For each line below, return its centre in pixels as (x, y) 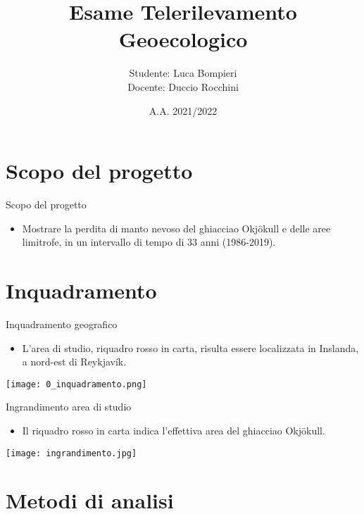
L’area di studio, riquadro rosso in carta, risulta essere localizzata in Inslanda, (190, 347)
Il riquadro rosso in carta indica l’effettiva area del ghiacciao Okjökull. (174, 430)
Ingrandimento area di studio (69, 407)
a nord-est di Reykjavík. (74, 362)
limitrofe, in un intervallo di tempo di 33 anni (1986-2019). (149, 242)
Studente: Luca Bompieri (183, 73)
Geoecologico (183, 39)
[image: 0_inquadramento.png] (76, 384)
